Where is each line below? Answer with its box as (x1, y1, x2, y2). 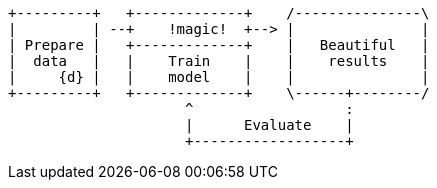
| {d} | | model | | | (8, 69, 430, 85)
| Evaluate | (185, 117, 354, 133)
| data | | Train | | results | (8, 53, 430, 69)
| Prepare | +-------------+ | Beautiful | (8, 37, 430, 53)
